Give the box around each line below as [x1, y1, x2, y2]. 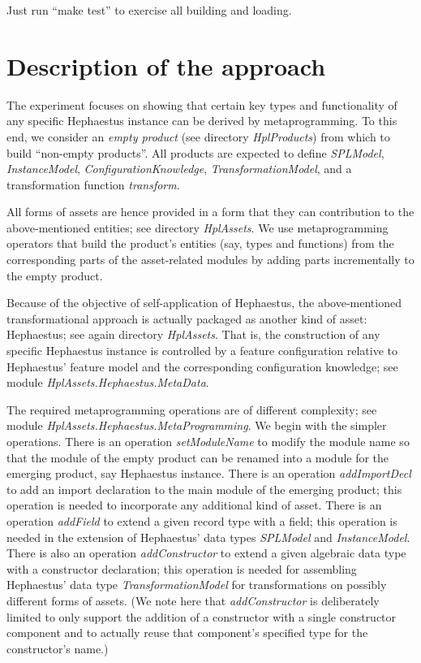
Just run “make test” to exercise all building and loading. [6, 2, 292, 18]
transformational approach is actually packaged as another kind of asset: [6, 310, 367, 327]
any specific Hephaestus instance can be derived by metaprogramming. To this [6, 112, 397, 129]
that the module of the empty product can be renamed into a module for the [6, 448, 389, 466]
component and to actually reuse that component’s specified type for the [6, 624, 368, 641]
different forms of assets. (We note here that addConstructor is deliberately [6, 591, 380, 609]
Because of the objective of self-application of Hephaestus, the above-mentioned [6, 294, 402, 311]
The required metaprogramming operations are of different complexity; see [6, 401, 377, 418]
